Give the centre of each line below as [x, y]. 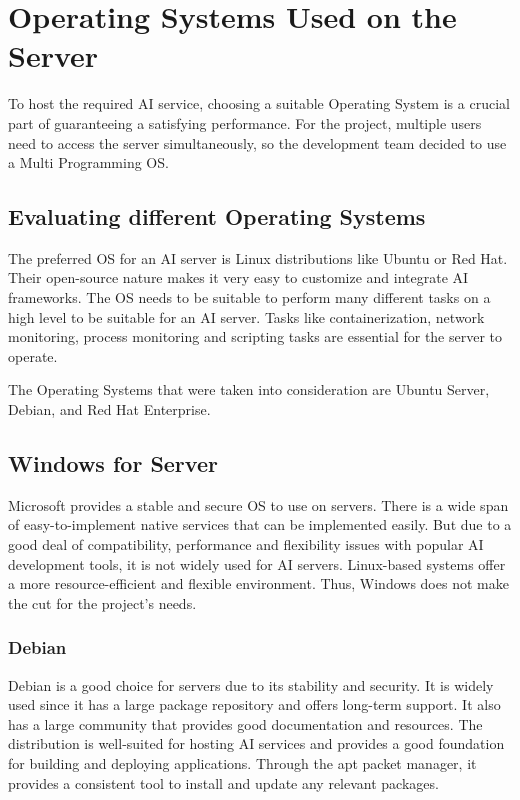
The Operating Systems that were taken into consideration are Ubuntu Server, [249, 389]
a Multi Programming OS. [88, 162]
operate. [33, 355]
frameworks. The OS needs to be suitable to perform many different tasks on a [249, 297]
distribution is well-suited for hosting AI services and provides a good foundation [256, 743]
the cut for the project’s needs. [102, 602]
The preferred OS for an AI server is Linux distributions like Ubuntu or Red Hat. [258, 257]
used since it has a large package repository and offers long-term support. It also [254, 704]
